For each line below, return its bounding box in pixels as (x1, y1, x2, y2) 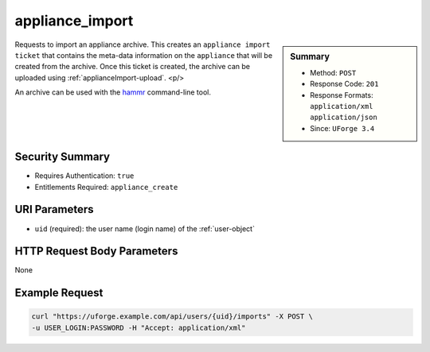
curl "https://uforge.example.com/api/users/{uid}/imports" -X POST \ (31, 312, 314, 321)
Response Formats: (310, 90, 373, 99)
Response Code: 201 (310, 79, 379, 89)
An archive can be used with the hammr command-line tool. (14, 87, 211, 97)
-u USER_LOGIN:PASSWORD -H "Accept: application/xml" (31, 323, 246, 332)
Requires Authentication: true (34, 171, 135, 180)
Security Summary (14, 150, 111, 164)
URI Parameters (14, 203, 95, 216)
